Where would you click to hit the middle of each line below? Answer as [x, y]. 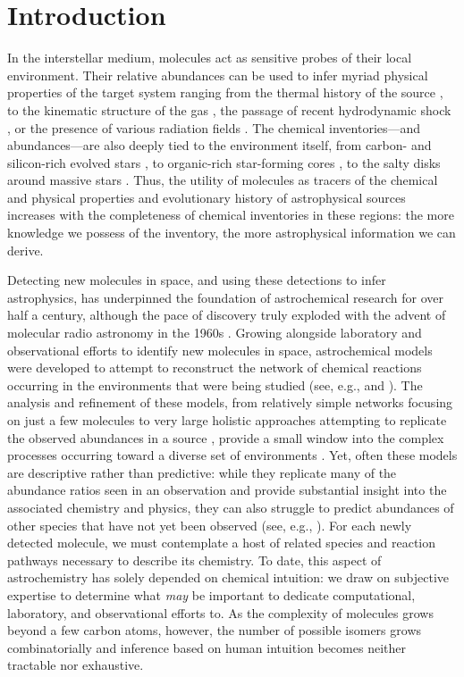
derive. [25, 250]
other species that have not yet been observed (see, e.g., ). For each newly [210, 525]
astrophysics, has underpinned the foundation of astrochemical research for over [226, 297]
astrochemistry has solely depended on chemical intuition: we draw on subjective [228, 577]
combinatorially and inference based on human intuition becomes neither [207, 647]
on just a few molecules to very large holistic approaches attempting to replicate [227, 420]
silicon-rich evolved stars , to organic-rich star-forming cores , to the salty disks [224, 162]
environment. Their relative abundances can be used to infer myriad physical [218, 75]
